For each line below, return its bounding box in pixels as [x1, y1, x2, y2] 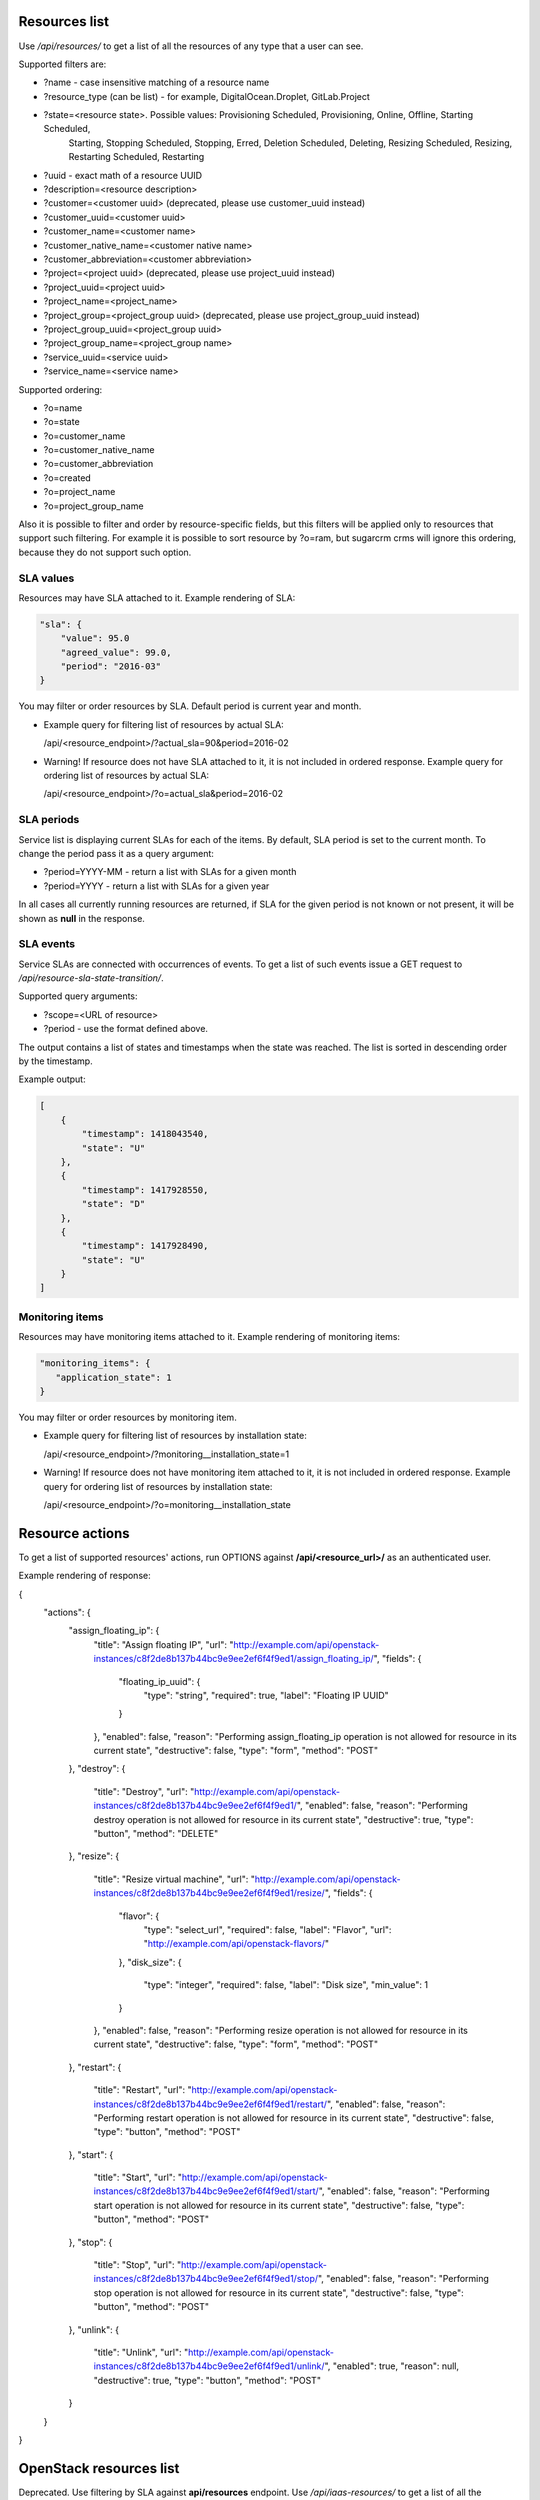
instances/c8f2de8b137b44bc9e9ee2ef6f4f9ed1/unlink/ [93, 2360, 325, 2372]
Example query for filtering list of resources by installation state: [43, 1430, 307, 1442]
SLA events [18, 937, 75, 951]
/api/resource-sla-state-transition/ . [18, 972, 164, 984]
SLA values [18, 571, 75, 585]
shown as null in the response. [18, 912, 145, 924]
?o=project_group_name [43, 500, 144, 512]
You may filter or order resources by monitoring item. [18, 1411, 237, 1423]
